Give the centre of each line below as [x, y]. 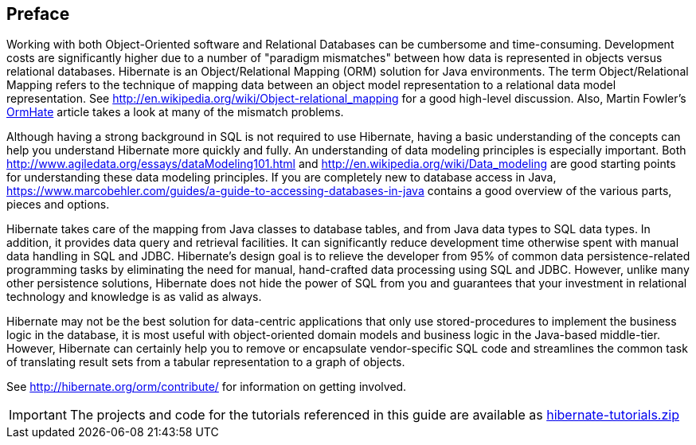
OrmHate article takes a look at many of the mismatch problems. [175, 112]
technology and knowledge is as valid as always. [134, 297]
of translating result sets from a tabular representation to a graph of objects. [206, 362]
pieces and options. [58, 205]
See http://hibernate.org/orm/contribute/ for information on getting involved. [207, 387]
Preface [38, 14]
